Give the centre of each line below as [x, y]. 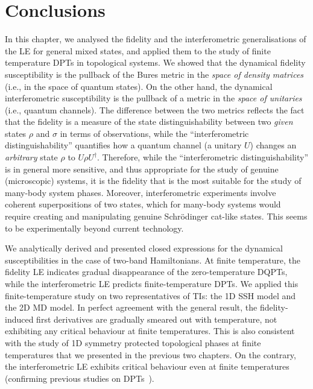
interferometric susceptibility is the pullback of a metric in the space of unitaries [153, 98]
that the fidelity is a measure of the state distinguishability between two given [149, 122]
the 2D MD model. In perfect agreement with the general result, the [131, 307]
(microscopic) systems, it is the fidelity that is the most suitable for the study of [153, 181]
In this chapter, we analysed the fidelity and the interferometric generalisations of [156, 39]
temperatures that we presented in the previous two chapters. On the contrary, [150, 354]
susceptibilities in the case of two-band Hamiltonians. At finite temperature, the [153, 260]
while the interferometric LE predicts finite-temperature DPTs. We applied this [152, 283]
